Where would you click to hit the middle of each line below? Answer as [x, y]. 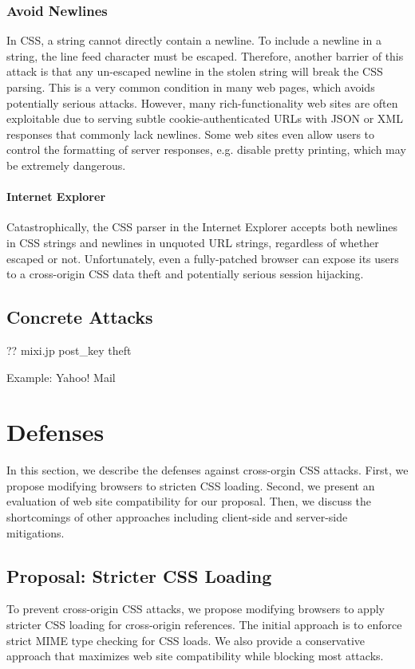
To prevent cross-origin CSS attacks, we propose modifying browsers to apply [196, 609]
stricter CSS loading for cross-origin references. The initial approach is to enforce [204, 625]
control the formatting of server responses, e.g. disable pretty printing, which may [206, 150]
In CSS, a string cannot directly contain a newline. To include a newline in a [194, 40]
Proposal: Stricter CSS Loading [139, 575]
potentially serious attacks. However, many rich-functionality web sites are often [202, 102]
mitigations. [36, 532]
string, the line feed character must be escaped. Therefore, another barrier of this [205, 55]
